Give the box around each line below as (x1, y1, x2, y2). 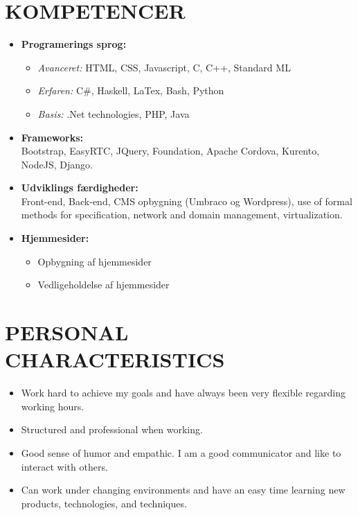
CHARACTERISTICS (5, 345, 225, 374)
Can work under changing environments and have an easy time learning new (21, 482, 346, 497)
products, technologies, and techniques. (21, 496, 187, 510)
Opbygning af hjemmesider (37, 254, 152, 268)
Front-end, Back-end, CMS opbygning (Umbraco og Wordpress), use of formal (21, 193, 352, 208)
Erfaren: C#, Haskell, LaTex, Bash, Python (37, 83, 224, 98)
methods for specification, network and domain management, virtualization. (21, 207, 343, 222)
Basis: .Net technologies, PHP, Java (37, 106, 190, 121)
